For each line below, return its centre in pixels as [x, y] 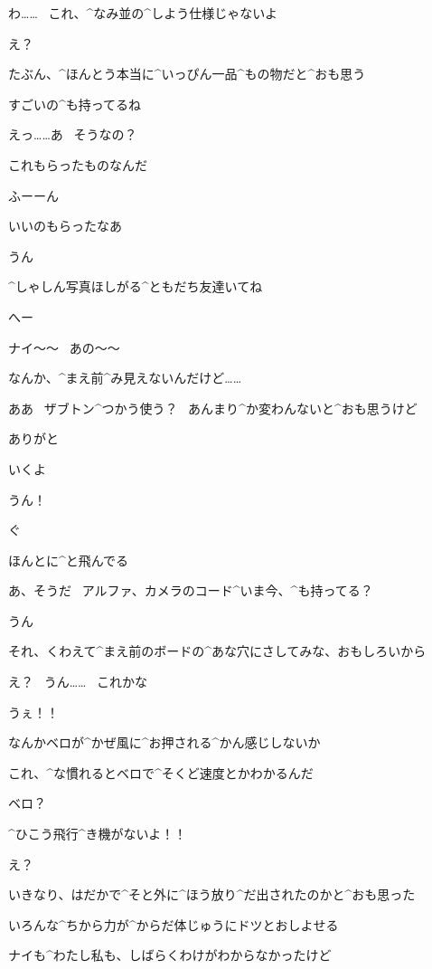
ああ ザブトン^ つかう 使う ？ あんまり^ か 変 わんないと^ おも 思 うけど [213, 408]
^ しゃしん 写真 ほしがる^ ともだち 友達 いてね [136, 286]
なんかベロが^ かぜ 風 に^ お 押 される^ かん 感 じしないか [164, 742]
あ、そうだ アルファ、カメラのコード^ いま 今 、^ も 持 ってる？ [191, 590]
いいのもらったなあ [65, 226]
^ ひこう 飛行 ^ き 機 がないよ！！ [98, 834]
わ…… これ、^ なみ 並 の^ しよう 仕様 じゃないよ [143, 13]
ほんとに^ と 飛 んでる [69, 560]
